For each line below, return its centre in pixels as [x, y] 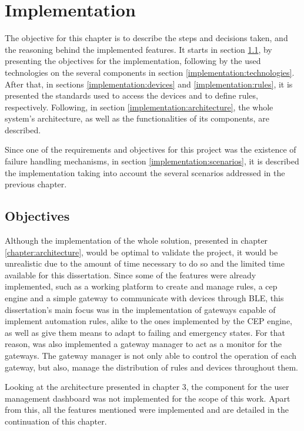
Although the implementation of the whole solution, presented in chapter [136, 240]
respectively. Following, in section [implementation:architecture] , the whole [139, 107]
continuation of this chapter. [56, 421]
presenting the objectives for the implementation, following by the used [133, 61]
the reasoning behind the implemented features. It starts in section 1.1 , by [138, 49]
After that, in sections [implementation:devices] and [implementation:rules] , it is [149, 84]
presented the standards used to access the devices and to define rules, [131, 95]
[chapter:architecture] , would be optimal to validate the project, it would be [141, 252]
